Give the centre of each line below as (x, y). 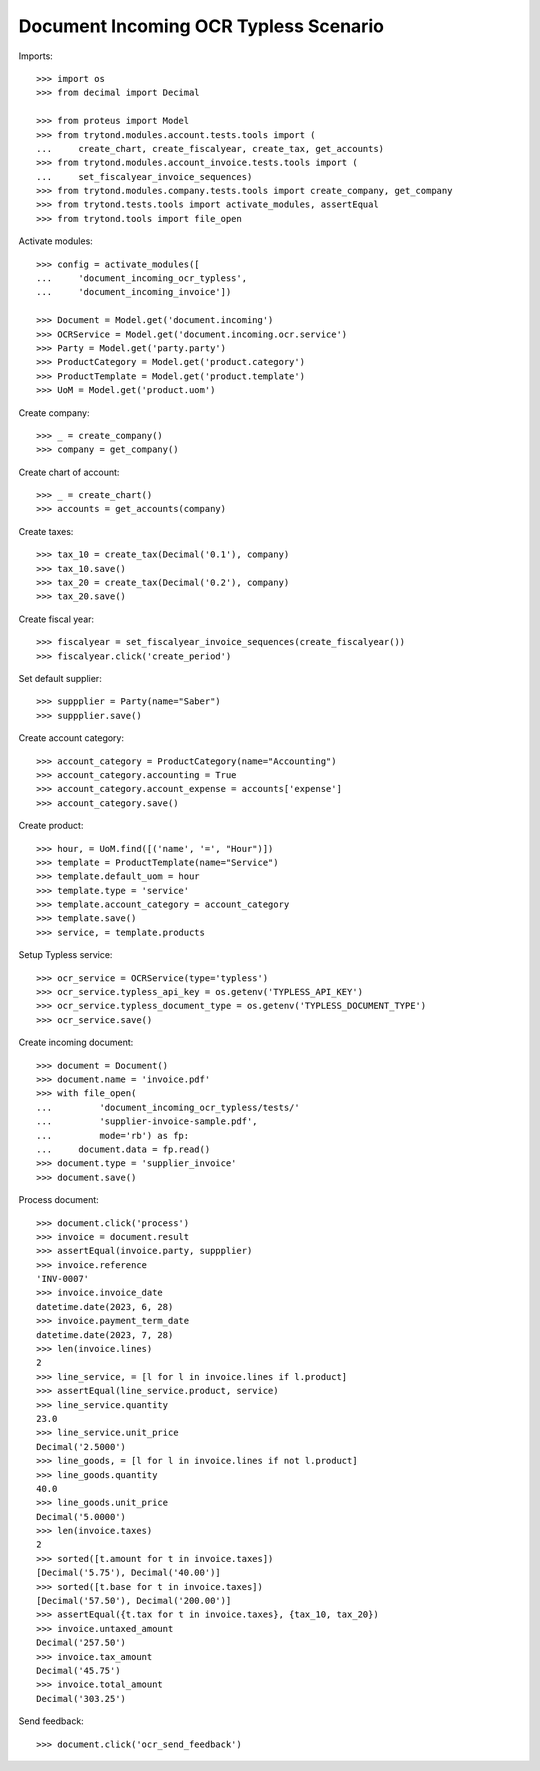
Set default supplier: (60, 678)
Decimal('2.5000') (81, 1446)
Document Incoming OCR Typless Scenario (201, 26)
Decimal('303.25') (81, 1698)
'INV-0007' (63, 1279)
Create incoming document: (76, 1042)
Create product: (51, 826)
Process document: (58, 1200)
